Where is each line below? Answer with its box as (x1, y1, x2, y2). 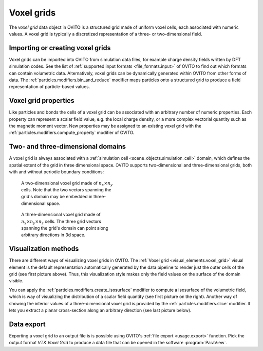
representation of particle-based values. (9, 84, 90, 90)
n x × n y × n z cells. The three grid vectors (21, 218, 102, 225)
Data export (9, 320, 46, 328)
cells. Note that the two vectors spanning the (21, 186, 112, 192)
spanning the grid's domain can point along (21, 225, 109, 231)
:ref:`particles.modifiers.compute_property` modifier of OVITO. (9, 129, 134, 136)
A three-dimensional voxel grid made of (21, 212, 101, 218)
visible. (9, 278, 24, 284)
